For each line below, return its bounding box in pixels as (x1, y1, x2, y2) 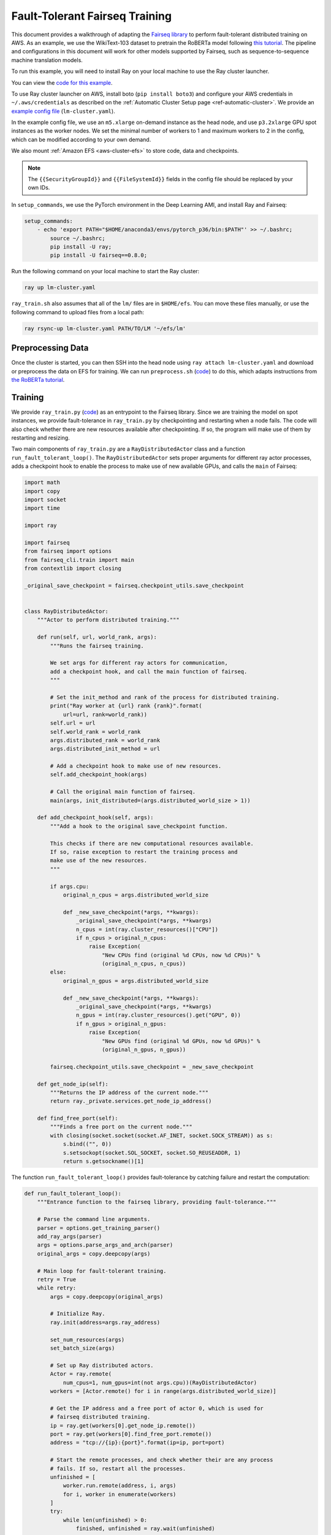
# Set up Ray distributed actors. (50, 1362, 154, 1369)
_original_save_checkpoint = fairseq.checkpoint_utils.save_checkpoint (24, 582, 245, 589)
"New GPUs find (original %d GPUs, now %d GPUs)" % (101, 1038, 261, 1044)
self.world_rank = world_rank (50, 728, 141, 735)
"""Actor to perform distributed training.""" (37, 616, 180, 623)
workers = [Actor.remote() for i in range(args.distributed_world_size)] (50, 1388, 277, 1394)
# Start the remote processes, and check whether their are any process (50, 1456, 273, 1464)
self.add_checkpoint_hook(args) (50, 771, 147, 778)
